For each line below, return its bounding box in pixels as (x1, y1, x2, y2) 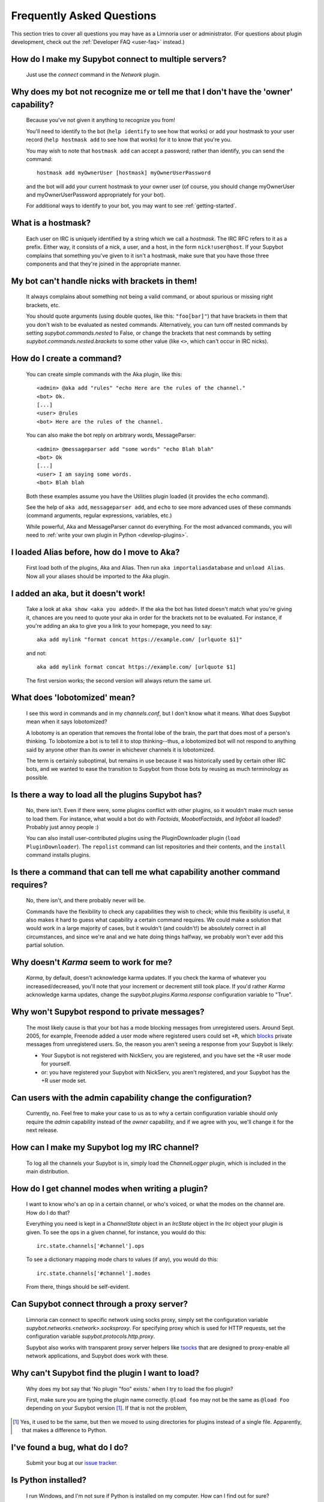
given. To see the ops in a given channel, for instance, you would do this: (26, 1229, 206, 1236)
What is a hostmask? (11, 218, 91, 228)
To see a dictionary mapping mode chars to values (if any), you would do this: (26, 1256, 218, 1263)
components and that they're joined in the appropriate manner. (26, 260, 181, 267)
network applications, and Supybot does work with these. (26, 1352, 169, 1360)
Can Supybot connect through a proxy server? (11, 1298, 188, 1309)
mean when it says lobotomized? (26, 718, 107, 725)
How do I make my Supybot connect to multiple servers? (11, 54, 227, 64)
